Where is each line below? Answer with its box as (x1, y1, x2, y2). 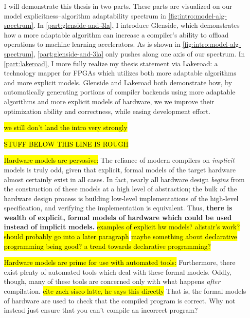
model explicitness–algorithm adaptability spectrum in (4, 10, 166, 20)
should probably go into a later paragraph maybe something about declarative (4, 231, 237, 242)
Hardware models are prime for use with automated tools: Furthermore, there (4, 257, 235, 267)
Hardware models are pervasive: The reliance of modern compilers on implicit (4, 155, 235, 165)
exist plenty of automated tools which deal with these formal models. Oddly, (4, 266, 232, 277)
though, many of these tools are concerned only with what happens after (4, 276, 220, 286)
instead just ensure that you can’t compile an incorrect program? (4, 305, 198, 315)
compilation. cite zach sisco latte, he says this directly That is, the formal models (4, 286, 246, 296)
